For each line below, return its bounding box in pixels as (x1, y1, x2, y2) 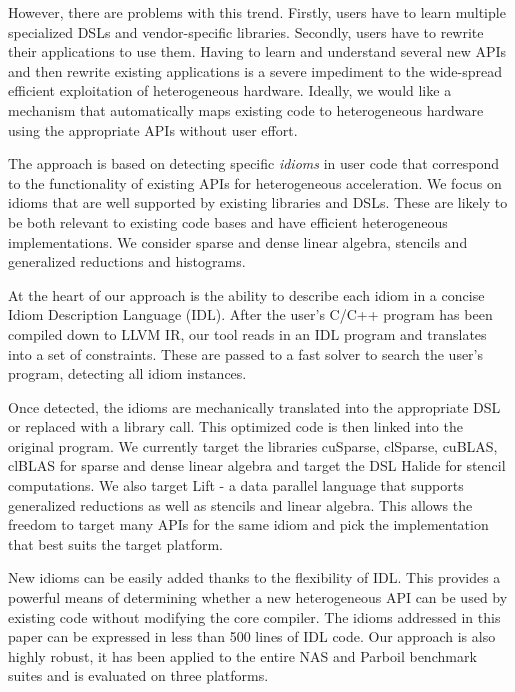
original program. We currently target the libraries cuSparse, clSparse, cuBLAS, (8, 435, 498, 456)
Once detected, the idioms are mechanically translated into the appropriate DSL (8, 396, 501, 417)
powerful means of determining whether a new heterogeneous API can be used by (8, 587, 508, 608)
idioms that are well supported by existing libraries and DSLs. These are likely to (8, 192, 508, 213)
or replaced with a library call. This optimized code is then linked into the (8, 416, 463, 437)
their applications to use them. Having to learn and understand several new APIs (8, 41, 507, 62)
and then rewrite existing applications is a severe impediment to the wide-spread (8, 60, 503, 81)
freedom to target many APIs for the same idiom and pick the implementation (8, 514, 489, 535)
